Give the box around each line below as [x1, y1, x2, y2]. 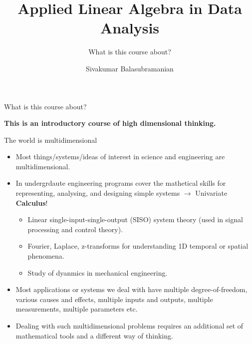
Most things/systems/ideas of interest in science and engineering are [15, 151, 225, 162]
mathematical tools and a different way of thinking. [15, 330, 173, 341]
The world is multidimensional [4, 134, 97, 145]
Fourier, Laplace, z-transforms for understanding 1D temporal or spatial [27, 241, 249, 251]
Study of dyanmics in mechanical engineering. [27, 267, 168, 278]
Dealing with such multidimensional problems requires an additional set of [15, 321, 244, 331]
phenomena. [27, 251, 64, 261]
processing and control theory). [27, 224, 123, 234]
